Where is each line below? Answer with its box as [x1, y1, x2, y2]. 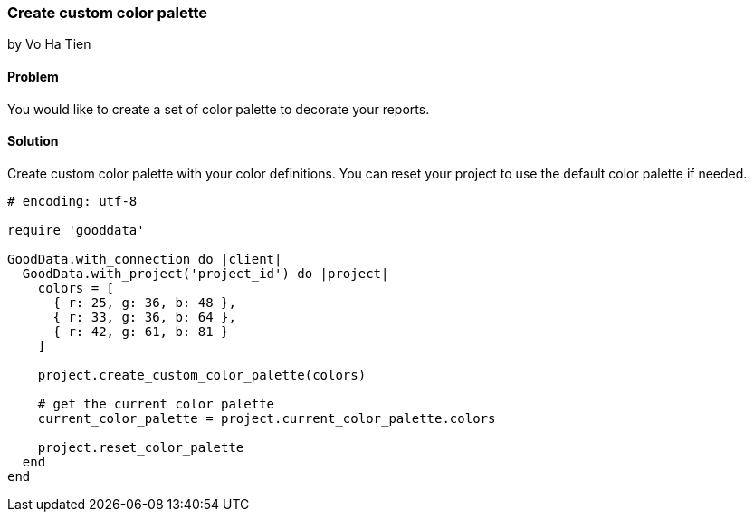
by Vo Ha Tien [7, 36, 91, 53]
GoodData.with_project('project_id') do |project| [22, 265, 389, 281]
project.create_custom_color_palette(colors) [37, 367, 367, 382]
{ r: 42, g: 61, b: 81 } [52, 323, 229, 339]
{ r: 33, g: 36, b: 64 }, [52, 309, 236, 324]
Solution [7, 133, 59, 149]
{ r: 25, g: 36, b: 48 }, [52, 294, 236, 310]
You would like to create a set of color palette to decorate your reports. [7, 101, 430, 117]
